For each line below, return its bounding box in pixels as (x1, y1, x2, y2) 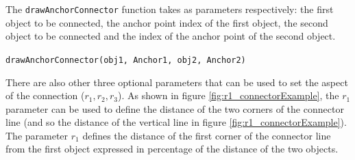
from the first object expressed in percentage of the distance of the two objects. (5, 142, 339, 156)
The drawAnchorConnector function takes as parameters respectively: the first (5, 2, 334, 16)
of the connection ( (5, 88, 85, 103)
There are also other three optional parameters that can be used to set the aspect (5, 75, 348, 89)
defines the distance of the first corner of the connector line (82, 128, 331, 142)
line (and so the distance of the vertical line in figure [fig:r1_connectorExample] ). (5, 115, 347, 129)
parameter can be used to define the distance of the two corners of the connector (5, 101, 344, 116)
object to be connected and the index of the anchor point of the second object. (5, 29, 336, 43)
